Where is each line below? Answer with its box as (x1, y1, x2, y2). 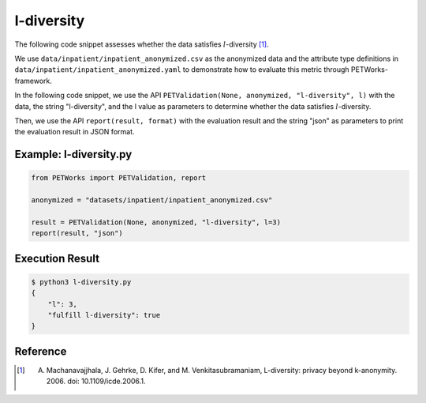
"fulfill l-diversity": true (47, 311, 161, 319)
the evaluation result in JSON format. (14, 127, 135, 137)
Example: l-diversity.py (14, 148, 133, 161)
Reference (14, 345, 67, 358)
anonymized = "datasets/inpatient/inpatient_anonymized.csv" (31, 196, 273, 205)
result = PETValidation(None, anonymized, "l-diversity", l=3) (31, 217, 282, 227)
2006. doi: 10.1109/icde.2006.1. (46, 376, 146, 386)
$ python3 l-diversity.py (31, 277, 132, 286)
